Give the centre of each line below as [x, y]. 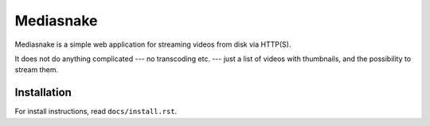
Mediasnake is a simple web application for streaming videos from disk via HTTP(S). [153, 44]
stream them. [37, 70]
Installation [43, 92]
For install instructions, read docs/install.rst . [96, 112]
